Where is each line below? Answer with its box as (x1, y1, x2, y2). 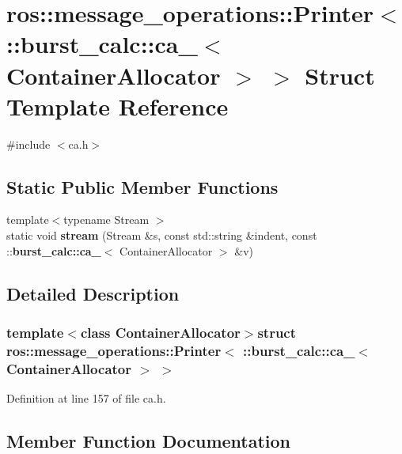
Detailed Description (6, 281, 180, 305)
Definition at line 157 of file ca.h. (6, 390, 166, 407)
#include (6, 135, 51, 152)
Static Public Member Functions (6, 174, 279, 199)
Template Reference (6, 89, 229, 122)
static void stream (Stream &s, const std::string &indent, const (6, 227, 317, 244)
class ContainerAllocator (80, 322, 241, 342)
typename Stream (63, 211, 150, 228)
